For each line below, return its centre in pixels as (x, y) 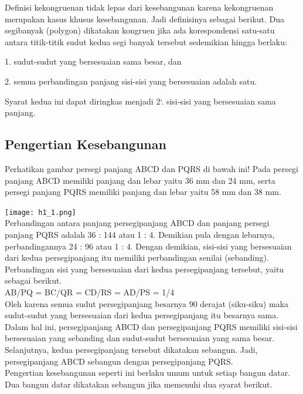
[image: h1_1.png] (40, 212)
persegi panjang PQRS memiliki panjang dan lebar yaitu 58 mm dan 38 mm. (143, 192)
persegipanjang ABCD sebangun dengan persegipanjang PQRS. (119, 361)
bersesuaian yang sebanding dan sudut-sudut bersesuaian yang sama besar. (140, 338)
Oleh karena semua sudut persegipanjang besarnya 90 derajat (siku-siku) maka (147, 303)
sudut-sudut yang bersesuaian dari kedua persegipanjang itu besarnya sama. (142, 315)
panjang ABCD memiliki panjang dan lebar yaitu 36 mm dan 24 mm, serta (140, 180)
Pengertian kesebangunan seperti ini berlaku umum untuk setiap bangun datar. (148, 373)
